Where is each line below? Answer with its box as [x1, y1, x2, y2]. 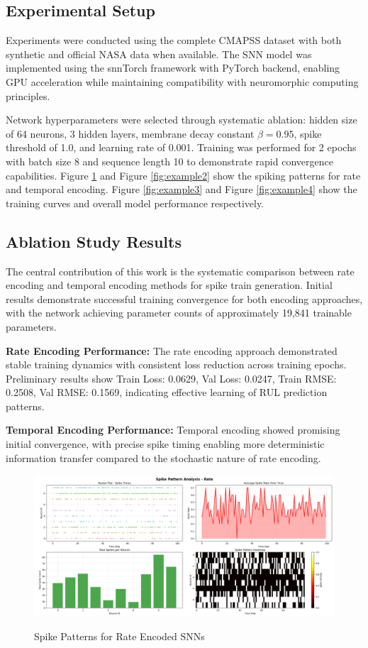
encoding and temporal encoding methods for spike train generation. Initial [6, 278, 333, 292]
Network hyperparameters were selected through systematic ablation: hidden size [6, 112, 357, 127]
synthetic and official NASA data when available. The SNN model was [6, 46, 312, 61]
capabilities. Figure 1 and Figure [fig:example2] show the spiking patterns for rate [6, 168, 361, 182]
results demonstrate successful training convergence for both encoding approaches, [6, 291, 363, 306]
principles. [6, 88, 50, 103]
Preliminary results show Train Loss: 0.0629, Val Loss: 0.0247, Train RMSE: [6, 370, 337, 385]
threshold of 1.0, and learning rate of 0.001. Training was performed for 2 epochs [6, 140, 357, 155]
